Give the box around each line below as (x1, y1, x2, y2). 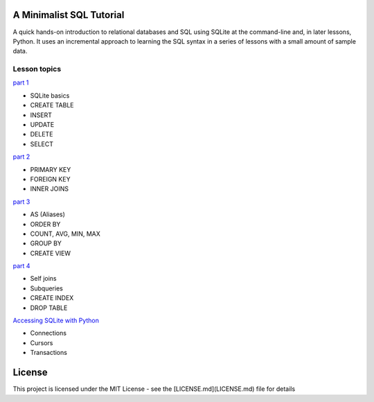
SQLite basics (30, 91, 70, 100)
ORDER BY (30, 220, 61, 228)
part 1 (12, 78, 29, 87)
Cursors (30, 338, 53, 347)
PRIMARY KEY (30, 165, 71, 173)
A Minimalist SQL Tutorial (12, 9, 125, 21)
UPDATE (30, 121, 55, 128)
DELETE (30, 130, 53, 139)
